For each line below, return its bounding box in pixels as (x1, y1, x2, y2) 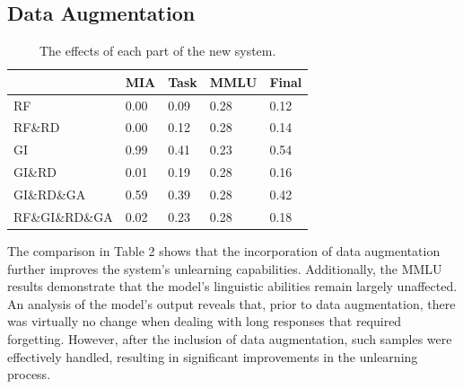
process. (7, 365, 51, 384)
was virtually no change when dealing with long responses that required (7, 312, 402, 331)
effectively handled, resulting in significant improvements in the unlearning (7, 347, 418, 366)
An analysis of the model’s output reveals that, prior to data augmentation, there (7, 294, 456, 313)
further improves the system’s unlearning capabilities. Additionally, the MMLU (7, 259, 442, 278)
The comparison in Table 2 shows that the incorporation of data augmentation (7, 241, 441, 260)
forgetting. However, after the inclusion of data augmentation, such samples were (7, 329, 452, 348)
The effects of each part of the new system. (39, 41, 276, 60)
